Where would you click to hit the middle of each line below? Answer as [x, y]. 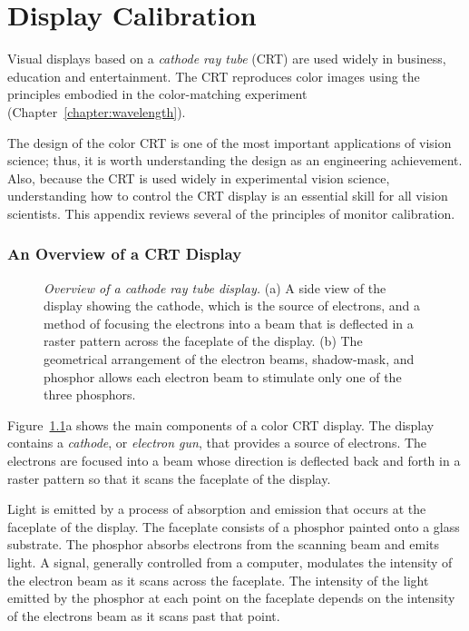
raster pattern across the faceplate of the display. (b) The [203, 341]
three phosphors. [90, 394]
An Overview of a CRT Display [125, 254]
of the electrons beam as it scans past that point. [144, 615]
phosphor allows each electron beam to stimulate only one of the [223, 376]
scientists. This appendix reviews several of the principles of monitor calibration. [231, 213]
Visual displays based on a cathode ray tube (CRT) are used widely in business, [227, 59]
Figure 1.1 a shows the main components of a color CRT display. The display [221, 424]
